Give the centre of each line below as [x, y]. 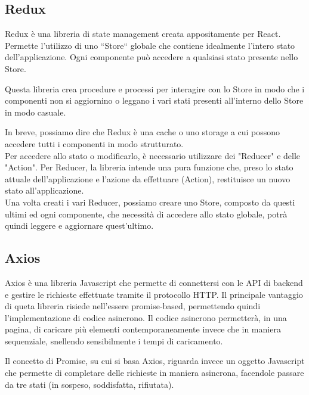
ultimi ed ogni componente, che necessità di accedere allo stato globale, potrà [146, 214]
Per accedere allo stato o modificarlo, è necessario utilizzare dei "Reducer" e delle [153, 155]
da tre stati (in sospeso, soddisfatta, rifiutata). [89, 384]
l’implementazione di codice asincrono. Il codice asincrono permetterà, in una [146, 317]
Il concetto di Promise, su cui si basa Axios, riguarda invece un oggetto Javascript [155, 361]
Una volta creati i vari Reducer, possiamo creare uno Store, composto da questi [150, 202]
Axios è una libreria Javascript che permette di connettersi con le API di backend [154, 282]
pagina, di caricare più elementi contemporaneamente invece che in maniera [143, 329]
